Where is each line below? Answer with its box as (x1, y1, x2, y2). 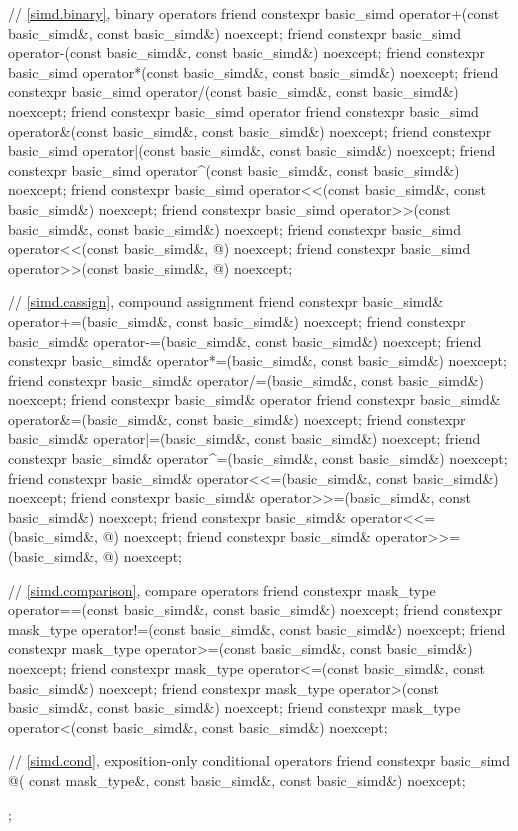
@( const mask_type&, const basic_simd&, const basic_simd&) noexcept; (8, 769, 466, 790)
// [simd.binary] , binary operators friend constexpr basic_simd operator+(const (8, 3, 500, 23)
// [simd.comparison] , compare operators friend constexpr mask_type (8, 579, 436, 600)
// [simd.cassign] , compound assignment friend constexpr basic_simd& (8, 291, 444, 312)
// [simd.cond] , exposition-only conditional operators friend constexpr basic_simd (8, 750, 510, 771)
